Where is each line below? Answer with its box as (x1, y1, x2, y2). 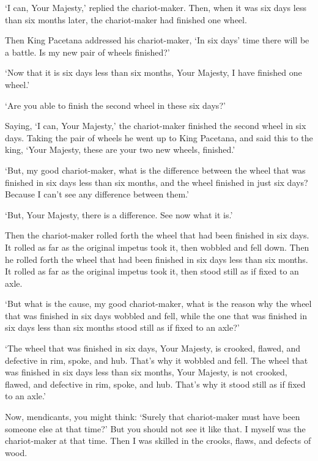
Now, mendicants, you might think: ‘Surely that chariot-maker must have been (5, 410, 300, 423)
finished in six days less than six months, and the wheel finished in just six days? (5, 175, 308, 188)
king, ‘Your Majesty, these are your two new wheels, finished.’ (5, 143, 235, 156)
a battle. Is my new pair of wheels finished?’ (5, 45, 170, 58)
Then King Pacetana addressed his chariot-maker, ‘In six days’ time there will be (5, 34, 309, 46)
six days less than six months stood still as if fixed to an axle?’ (5, 321, 240, 334)
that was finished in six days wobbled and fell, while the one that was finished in (5, 309, 307, 322)
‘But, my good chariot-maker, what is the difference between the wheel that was (5, 163, 306, 176)
